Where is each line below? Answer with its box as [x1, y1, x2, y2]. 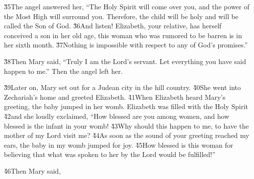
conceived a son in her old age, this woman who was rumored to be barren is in [4, 30, 242, 40]
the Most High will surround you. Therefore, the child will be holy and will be [4, 11, 239, 21]
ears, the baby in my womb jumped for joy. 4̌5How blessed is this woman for [4, 139, 233, 150]
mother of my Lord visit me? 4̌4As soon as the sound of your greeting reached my [4, 130, 250, 140]
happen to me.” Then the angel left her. [4, 66, 123, 76]
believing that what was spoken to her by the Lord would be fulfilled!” [4, 149, 216, 159]
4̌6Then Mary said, [4, 165, 61, 176]
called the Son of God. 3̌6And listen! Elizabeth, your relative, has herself [4, 21, 222, 31]
